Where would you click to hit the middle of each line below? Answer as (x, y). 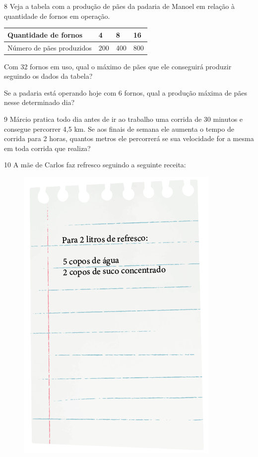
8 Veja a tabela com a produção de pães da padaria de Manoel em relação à (119, 6)
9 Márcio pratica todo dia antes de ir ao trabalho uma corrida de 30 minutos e (124, 119)
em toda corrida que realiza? (47, 148)
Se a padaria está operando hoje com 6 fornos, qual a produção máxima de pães (126, 92)
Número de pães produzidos (50, 47)
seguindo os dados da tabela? (48, 76)
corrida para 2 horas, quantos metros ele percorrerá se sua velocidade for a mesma (129, 138)
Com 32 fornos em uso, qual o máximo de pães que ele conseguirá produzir (118, 66)
